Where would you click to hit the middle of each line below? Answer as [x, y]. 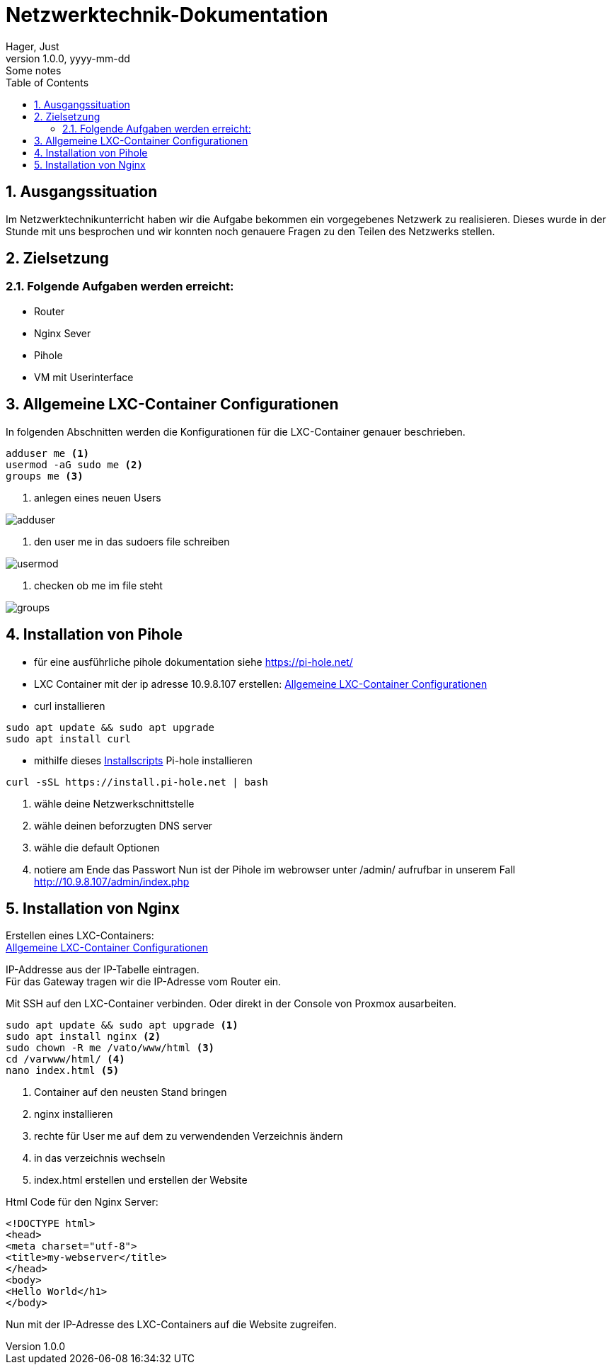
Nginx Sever [63, 333]
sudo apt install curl [69, 738]
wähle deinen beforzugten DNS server [123, 825]
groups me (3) [45, 476]
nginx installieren [74, 1114]
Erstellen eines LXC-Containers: [80, 936]
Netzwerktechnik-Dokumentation [167, 15]
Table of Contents [47, 82]
